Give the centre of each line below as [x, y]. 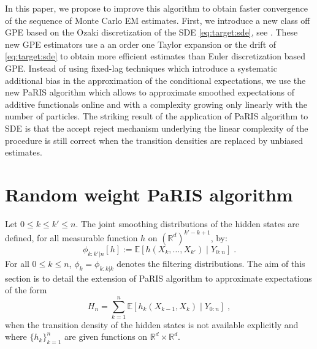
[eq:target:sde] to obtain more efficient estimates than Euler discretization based [155, 56]
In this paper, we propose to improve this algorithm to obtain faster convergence [157, 8]
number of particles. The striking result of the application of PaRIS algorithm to [157, 116]
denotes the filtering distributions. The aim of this [211, 263]
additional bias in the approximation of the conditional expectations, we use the [155, 80]
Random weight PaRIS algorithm [149, 194]
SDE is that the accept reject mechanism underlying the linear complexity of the [157, 128]
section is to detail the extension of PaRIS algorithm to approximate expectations [158, 278]
